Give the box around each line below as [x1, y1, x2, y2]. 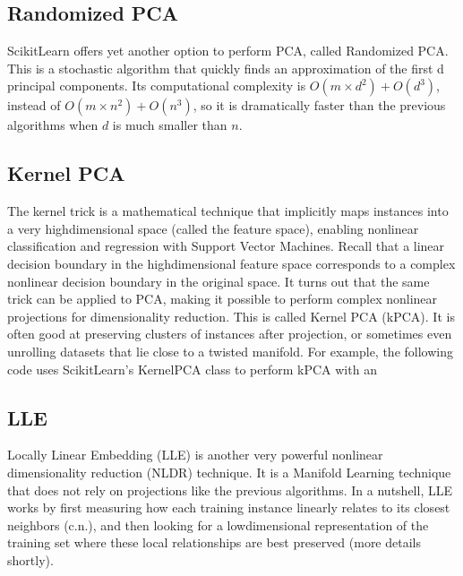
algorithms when [7, 116, 99, 134]
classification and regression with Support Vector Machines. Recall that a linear [7, 236, 445, 255]
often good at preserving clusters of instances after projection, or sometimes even [7, 324, 452, 343]
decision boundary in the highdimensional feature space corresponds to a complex [7, 254, 456, 272]
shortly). [7, 550, 54, 569]
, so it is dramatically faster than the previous [193, 96, 446, 115]
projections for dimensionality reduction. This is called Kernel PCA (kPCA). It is [7, 306, 455, 325]
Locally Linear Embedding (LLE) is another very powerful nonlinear [7, 445, 383, 464]
